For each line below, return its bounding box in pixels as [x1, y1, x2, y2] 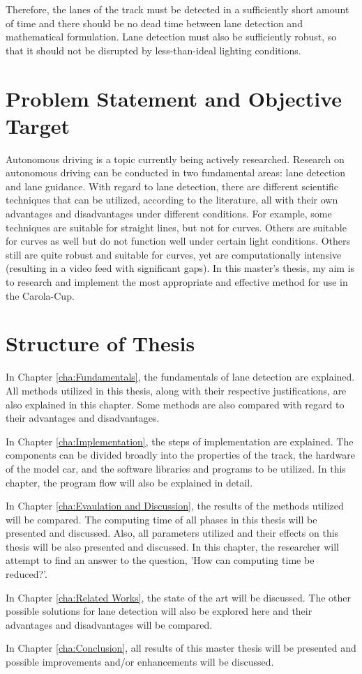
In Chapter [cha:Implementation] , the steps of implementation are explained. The [6, 434, 354, 448]
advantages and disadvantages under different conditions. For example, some [6, 206, 332, 221]
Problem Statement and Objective [6, 84, 342, 112]
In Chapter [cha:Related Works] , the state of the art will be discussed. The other [6, 590, 352, 604]
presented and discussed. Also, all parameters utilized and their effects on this [6, 526, 339, 540]
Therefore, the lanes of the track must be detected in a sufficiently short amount [6, 2, 349, 16]
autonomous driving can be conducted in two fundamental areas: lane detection [6, 165, 346, 180]
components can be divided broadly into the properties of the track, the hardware [6, 447, 355, 462]
